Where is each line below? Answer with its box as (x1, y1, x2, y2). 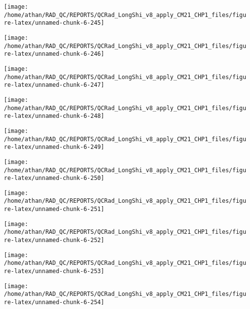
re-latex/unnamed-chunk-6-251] (4, 206, 104, 213)
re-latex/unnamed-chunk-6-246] (4, 50, 104, 58)
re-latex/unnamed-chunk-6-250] (4, 175, 104, 182)
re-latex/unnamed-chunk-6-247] (4, 81, 104, 89)
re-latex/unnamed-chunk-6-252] (4, 237, 104, 244)
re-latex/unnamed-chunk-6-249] (4, 144, 104, 151)
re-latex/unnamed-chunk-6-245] (4, 19, 104, 27)
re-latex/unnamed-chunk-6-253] (4, 268, 104, 275)
